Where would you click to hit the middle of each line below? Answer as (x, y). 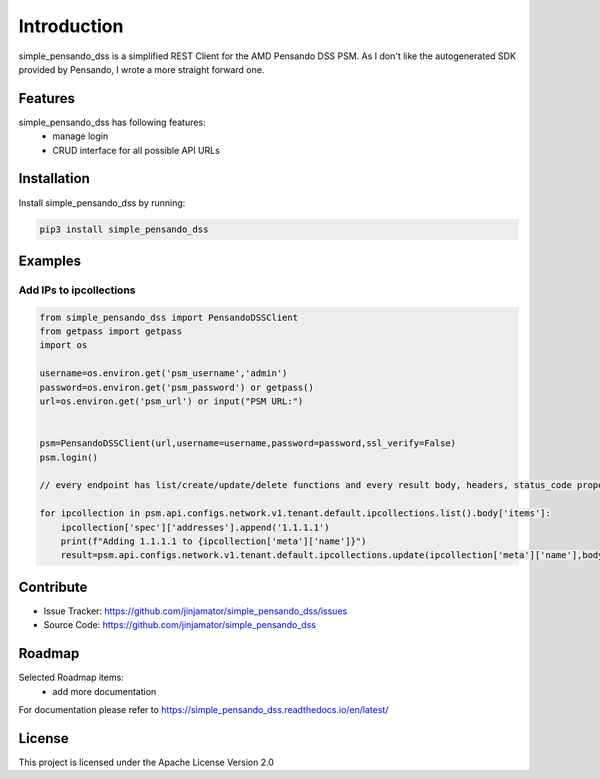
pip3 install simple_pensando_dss (124, 229)
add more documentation (104, 691)
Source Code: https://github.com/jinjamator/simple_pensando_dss (180, 625)
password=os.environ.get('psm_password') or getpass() (176, 387)
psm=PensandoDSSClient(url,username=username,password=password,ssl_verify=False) (248, 443)
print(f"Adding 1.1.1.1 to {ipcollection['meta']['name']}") (213, 541)
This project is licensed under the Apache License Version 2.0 (146, 762)
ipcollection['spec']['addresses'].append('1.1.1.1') (195, 527)
